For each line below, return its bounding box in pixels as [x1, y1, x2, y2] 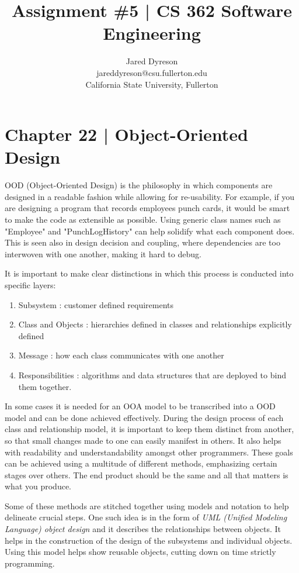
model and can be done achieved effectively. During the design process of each [5, 411, 284, 423]
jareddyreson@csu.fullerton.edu [96, 66, 207, 78]
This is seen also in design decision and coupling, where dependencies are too [5, 236, 280, 248]
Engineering [103, 21, 201, 45]
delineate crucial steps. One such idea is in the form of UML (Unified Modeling [5, 511, 287, 523]
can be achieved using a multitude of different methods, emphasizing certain [5, 457, 277, 470]
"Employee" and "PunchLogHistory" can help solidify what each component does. [5, 225, 295, 237]
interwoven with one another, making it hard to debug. [5, 247, 201, 260]
